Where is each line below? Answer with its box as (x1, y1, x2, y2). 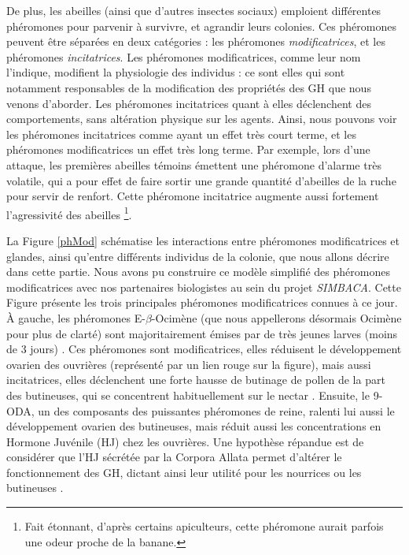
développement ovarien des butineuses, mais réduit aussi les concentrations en (6, 418, 381, 434)
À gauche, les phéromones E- (6, 309, 146, 326)
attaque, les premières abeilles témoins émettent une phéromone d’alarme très (6, 156, 381, 173)
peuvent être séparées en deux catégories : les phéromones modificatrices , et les (6, 33, 385, 50)
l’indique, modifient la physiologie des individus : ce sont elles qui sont (6, 64, 345, 80)
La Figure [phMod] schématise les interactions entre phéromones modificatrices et (6, 232, 400, 248)
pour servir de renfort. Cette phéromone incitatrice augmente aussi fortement (6, 188, 379, 204)
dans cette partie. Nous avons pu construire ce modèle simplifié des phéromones (6, 263, 390, 280)
